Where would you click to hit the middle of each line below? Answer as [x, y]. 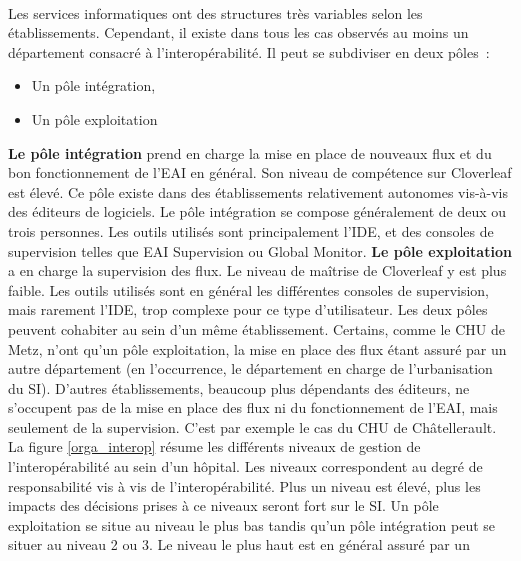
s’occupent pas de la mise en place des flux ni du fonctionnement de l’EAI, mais [253, 407]
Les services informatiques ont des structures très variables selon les [215, 12]
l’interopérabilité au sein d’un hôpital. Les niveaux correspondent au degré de [245, 466]
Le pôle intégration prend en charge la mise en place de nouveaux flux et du [250, 152]
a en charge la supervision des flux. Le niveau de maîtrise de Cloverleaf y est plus [257, 270]
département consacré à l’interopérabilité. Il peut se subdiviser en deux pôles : [249, 51]
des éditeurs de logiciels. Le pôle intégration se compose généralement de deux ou [257, 211]
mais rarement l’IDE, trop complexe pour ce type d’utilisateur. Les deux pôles [248, 309]
